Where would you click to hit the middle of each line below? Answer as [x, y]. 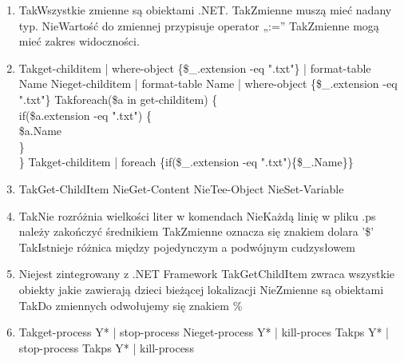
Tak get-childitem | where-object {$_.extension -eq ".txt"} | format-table [195, 68]
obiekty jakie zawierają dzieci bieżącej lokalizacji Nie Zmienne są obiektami [201, 289]
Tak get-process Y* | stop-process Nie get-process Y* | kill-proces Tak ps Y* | [204, 332]
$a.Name [40, 131]
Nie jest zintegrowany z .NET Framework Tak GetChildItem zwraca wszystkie [207, 274]
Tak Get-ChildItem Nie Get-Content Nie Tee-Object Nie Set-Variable [181, 188]
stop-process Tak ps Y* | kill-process [106, 347]
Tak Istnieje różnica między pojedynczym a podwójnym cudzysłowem [187, 247]
